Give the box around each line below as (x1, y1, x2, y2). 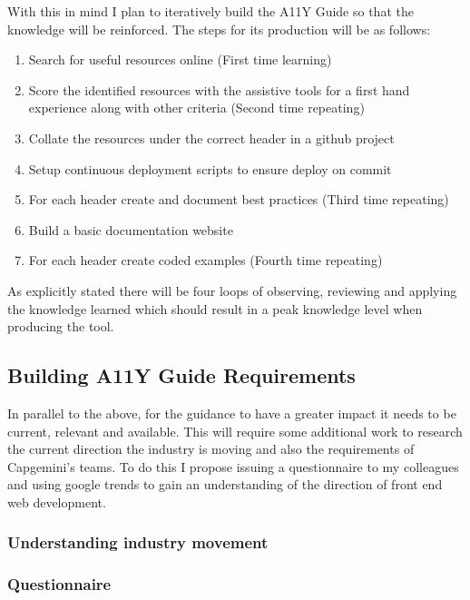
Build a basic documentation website (28, 220, 233, 239)
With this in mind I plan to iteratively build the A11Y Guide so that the (7, 2, 414, 20)
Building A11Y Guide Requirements (7, 361, 356, 389)
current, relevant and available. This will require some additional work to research (7, 421, 463, 440)
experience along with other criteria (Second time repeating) (28, 98, 365, 117)
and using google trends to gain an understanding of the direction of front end (7, 475, 443, 494)
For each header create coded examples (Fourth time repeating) (28, 251, 383, 270)
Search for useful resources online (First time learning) (28, 50, 332, 69)
